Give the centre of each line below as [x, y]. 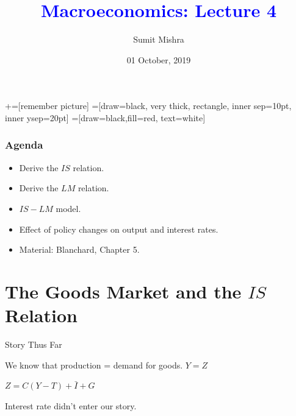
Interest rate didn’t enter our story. [71, 405]
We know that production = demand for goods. [94, 365]
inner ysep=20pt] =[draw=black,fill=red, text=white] [105, 117]
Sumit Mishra [159, 39]
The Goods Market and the [123, 291]
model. [68, 208]
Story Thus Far [34, 344]
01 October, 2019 [159, 59]
